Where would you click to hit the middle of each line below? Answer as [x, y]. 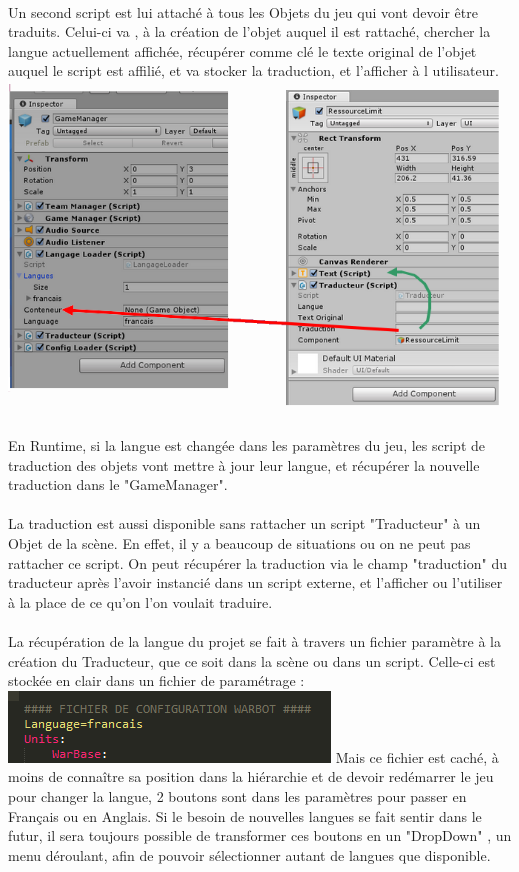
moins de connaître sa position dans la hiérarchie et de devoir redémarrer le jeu [251, 776]
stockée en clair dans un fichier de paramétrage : [156, 680]
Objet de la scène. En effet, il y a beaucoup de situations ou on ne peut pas [239, 543]
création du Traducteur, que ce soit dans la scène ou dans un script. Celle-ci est [252, 660]
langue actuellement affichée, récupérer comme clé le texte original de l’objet [242, 50]
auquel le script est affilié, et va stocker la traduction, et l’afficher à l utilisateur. [253, 70]
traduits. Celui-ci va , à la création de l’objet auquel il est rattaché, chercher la [249, 31]
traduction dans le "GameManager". [118, 484]
